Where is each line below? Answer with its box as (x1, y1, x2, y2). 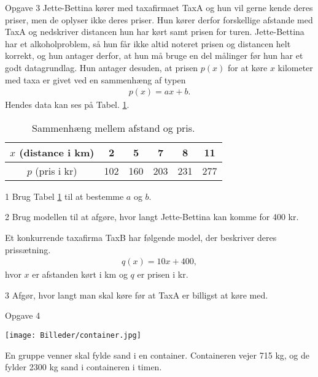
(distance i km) (19, 145, 95, 159)
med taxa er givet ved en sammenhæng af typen (5, 73, 186, 86)
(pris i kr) (35, 163, 77, 178)
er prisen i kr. (137, 268, 188, 281)
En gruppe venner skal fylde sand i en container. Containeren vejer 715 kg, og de (5, 348, 310, 361)
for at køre (228, 61, 268, 74)
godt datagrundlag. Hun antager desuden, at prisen (5, 61, 198, 74)
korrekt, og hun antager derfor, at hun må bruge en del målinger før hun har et (5, 49, 303, 62)
